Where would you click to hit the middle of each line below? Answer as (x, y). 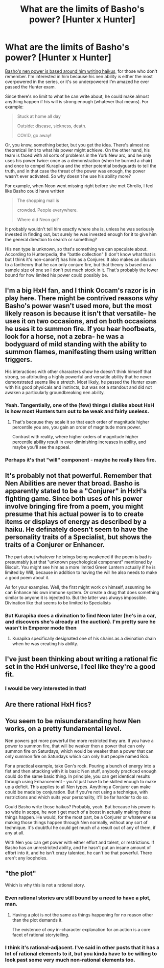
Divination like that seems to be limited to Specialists (58, 602)
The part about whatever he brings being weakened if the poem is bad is (78, 557)
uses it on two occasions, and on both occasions (81, 321)
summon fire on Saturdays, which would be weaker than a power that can (79, 751)
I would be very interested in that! (46, 688)
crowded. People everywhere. (47, 210)
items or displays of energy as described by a (76, 522)
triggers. (19, 360)
